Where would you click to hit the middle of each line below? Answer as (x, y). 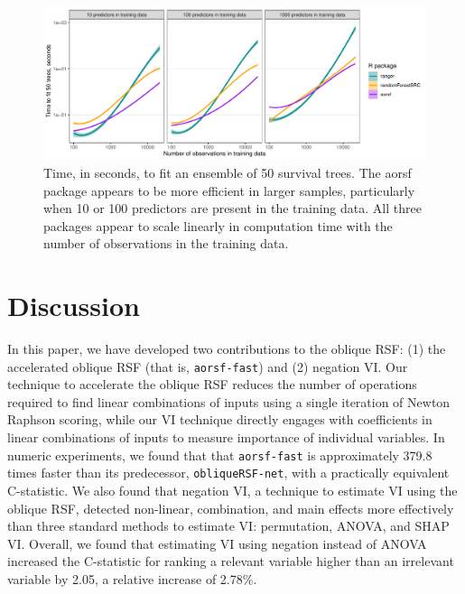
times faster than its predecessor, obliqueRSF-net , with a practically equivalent (228, 473)
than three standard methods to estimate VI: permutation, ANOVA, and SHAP (228, 526)
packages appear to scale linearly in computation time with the (218, 225)
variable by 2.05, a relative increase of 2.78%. (132, 578)
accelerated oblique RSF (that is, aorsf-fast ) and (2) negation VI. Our (208, 366)
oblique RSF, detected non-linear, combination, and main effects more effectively (231, 508)
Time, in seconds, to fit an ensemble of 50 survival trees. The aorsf (228, 172)
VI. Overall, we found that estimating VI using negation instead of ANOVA (217, 543)
